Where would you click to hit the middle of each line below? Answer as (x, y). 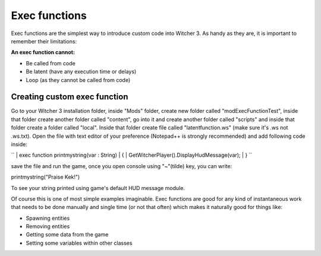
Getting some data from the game (67, 235)
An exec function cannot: (43, 52)
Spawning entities (48, 218)
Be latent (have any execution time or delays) (81, 72)
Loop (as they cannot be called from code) (78, 80)
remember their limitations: (44, 41)
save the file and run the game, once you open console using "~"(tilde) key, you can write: (122, 166)
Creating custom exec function (70, 97)
